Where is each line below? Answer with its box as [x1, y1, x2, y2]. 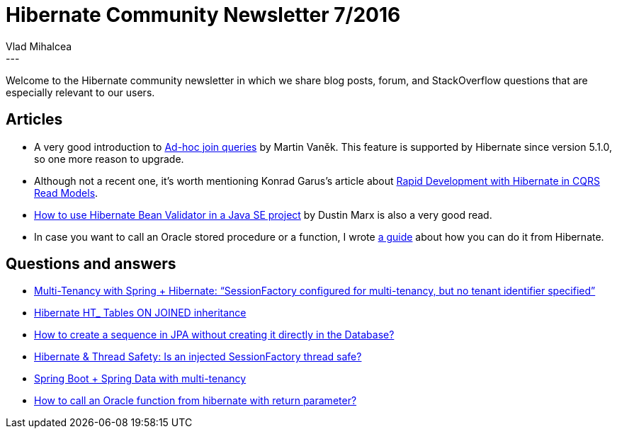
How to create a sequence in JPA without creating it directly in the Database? [34, 329, 395, 341]
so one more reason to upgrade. [34, 152, 184, 165]
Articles [6, 110, 63, 129]
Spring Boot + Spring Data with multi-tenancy [34, 372, 247, 385]
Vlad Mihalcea [6, 40, 72, 52]
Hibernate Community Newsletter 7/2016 [6, 3, 401, 27]
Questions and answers [6, 255, 176, 273]
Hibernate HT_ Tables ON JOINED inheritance [34, 307, 247, 319]
